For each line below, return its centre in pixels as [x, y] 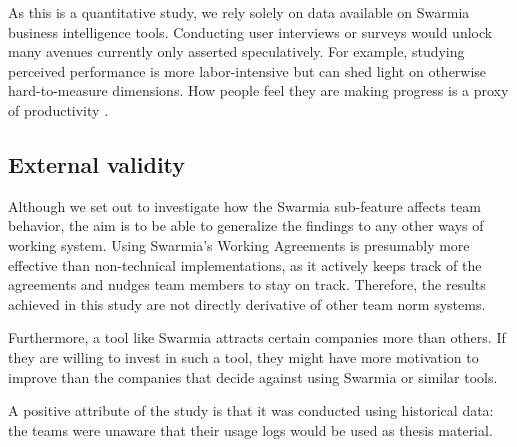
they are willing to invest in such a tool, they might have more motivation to [243, 356]
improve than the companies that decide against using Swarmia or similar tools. [253, 376]
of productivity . [58, 109]
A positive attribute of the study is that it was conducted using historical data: [251, 410]
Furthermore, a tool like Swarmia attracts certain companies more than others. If [257, 337]
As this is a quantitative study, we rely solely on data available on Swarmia [239, 12]
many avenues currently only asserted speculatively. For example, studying [236, 51]
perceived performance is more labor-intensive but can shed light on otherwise [247, 70]
